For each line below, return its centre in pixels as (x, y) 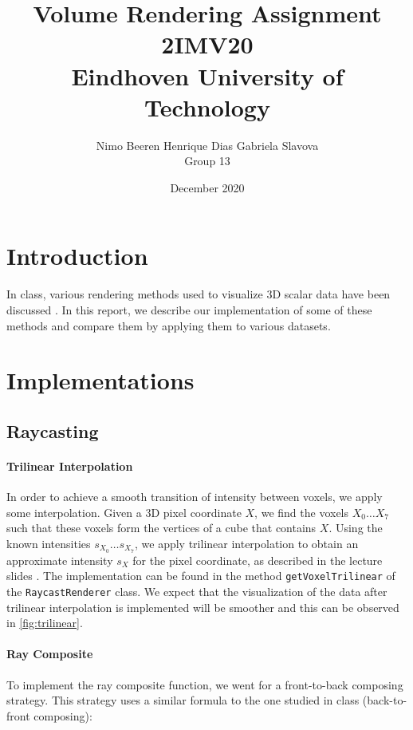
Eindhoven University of (207, 75)
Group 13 (207, 161)
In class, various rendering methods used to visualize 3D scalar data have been (199, 294)
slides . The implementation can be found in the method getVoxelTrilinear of (201, 576)
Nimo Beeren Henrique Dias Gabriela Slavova (207, 145)
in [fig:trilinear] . (45, 623)
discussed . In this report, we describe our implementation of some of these (189, 310)
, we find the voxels (302, 512)
